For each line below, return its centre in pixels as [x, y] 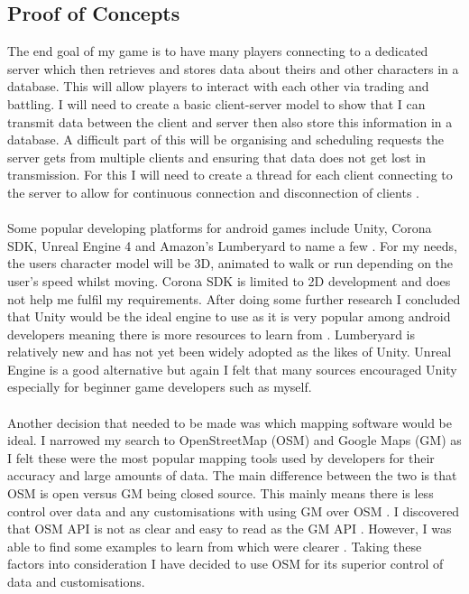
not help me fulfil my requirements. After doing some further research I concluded [234, 298]
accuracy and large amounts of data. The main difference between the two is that [232, 475]
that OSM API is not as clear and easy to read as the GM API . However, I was [230, 529]
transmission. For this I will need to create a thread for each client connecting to [230, 175]
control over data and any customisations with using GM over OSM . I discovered [234, 510]
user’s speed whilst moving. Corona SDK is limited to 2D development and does [229, 280]
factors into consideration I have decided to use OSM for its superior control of [225, 564]
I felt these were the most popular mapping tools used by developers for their [221, 457]
